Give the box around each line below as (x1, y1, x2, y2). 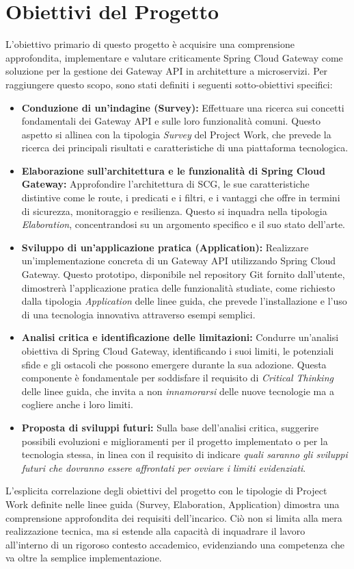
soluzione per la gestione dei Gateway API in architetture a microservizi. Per (5, 64, 328, 78)
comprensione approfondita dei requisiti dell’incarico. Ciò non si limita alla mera (5, 510, 342, 524)
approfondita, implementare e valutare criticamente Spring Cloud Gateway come (5, 50, 343, 64)
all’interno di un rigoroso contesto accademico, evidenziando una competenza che (5, 537, 345, 551)
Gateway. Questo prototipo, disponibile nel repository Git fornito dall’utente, (21, 267, 345, 281)
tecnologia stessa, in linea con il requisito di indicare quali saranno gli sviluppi (21, 447, 348, 461)
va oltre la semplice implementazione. (5, 551, 162, 565)
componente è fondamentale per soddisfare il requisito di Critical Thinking (21, 370, 333, 385)
